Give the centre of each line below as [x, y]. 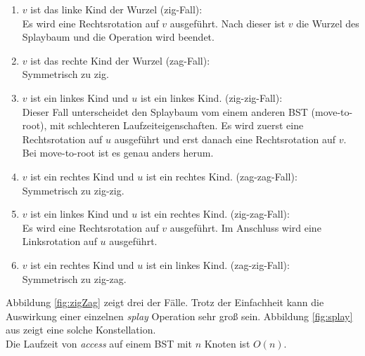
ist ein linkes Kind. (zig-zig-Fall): [212, 97]
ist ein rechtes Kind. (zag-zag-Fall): [222, 176]
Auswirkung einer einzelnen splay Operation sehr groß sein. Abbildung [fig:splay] [179, 316]
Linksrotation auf [59, 241]
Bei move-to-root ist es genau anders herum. [118, 153]
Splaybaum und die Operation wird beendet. [118, 37]
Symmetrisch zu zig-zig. [73, 190]
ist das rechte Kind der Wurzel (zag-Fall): [120, 60]
